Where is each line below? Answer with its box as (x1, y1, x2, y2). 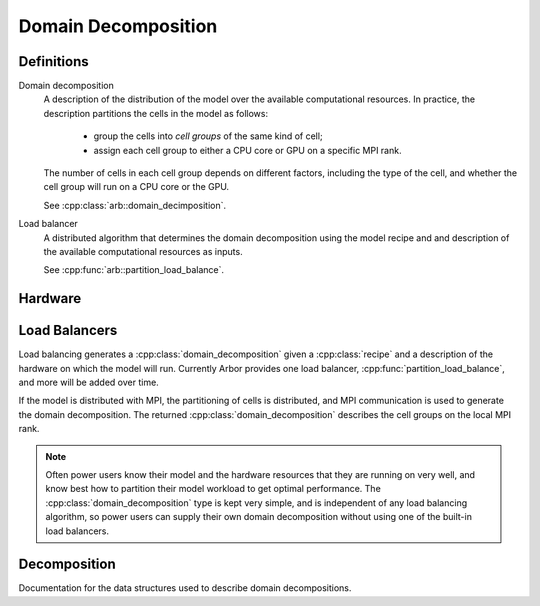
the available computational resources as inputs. (43, 245, 244, 257)
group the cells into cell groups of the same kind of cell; (93, 130, 324, 142)
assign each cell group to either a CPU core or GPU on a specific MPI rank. (93, 144, 402, 156)
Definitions (18, 53, 89, 70)
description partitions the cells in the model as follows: (43, 107, 269, 119)
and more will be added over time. (18, 376, 159, 389)
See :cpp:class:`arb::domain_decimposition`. (43, 199, 227, 211)
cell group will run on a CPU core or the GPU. (43, 181, 230, 193)
